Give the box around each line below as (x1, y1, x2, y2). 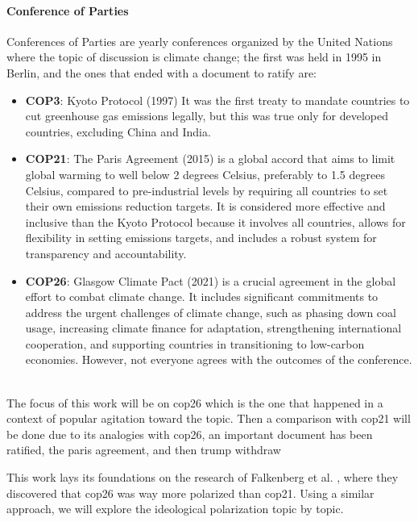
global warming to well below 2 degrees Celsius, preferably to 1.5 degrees (25, 165, 385, 182)
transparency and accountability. (25, 244, 187, 261)
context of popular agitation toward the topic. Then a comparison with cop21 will (6, 410, 411, 427)
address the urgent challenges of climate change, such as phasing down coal (25, 303, 396, 320)
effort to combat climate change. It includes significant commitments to (25, 288, 379, 305)
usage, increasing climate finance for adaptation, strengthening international (25, 319, 402, 336)
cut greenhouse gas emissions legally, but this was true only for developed (25, 107, 388, 124)
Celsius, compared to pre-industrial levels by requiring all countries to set (25, 182, 388, 198)
